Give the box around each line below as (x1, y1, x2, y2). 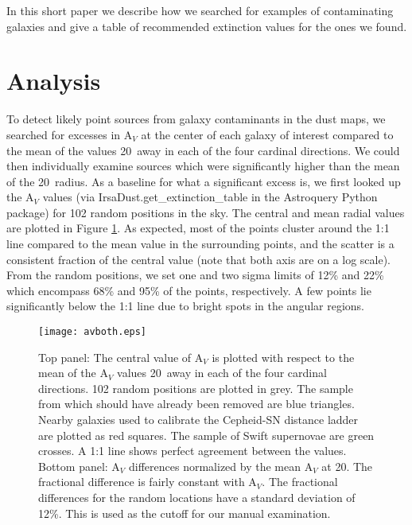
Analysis (6, 64, 101, 97)
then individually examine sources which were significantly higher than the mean (6, 157, 400, 174)
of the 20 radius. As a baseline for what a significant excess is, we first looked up (6, 173, 401, 189)
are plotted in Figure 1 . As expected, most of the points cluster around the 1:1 (6, 220, 390, 236)
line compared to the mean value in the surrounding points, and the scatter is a (6, 235, 395, 252)
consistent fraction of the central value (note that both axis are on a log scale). (6, 251, 391, 267)
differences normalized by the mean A (129, 457, 313, 474)
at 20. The (321, 457, 373, 474)
